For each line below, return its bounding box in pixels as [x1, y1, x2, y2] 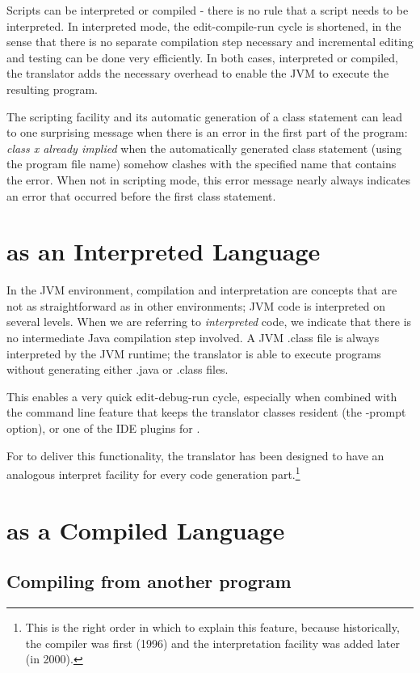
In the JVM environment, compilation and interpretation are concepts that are [6, 281, 397, 298]
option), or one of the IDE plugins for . [6, 420, 200, 436]
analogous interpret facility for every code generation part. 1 [6, 463, 300, 482]
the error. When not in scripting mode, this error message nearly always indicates [6, 171, 411, 188]
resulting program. [6, 80, 98, 97]
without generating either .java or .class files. [6, 361, 229, 378]
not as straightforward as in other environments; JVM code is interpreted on [6, 297, 386, 314]
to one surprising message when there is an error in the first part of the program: [6, 124, 408, 141]
